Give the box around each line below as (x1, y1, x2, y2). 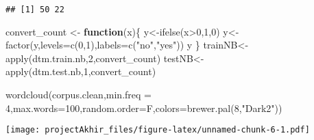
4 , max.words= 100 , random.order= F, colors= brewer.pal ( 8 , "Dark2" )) (5, 100, 282, 115)
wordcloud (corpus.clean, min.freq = (5, 87, 152, 102)
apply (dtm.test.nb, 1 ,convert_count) (5, 64, 156, 79)
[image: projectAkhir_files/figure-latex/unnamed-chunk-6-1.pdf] (5, 125, 310, 135)
